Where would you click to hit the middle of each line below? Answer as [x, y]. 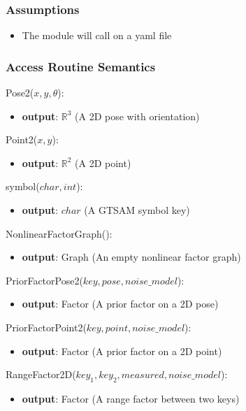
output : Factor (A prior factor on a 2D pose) [120, 304]
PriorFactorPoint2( [46, 327]
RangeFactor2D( [41, 374]
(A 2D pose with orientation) [137, 116]
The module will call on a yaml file [97, 35]
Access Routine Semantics [81, 66]
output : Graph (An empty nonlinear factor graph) [131, 257]
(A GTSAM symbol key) [137, 210]
